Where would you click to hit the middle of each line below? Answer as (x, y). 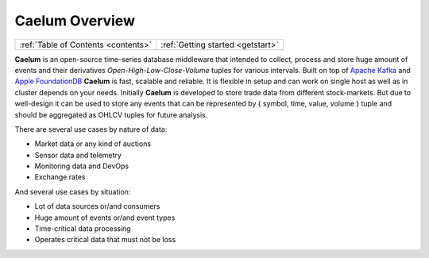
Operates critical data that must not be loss (105, 240)
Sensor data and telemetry (78, 155)
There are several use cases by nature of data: (91, 129)
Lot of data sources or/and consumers (97, 206)
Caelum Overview (75, 21)
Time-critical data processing (83, 229)
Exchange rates (60, 177)
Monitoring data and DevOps (82, 166)
